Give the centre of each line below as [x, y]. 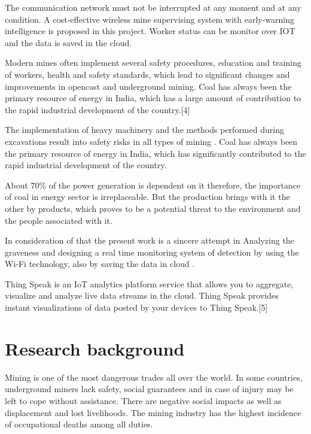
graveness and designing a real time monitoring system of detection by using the [152, 252]
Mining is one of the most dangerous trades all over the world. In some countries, [154, 377]
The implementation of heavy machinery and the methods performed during [144, 130]
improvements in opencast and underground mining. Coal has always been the [148, 86]
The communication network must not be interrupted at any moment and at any [153, 7]
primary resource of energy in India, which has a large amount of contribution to [153, 98]
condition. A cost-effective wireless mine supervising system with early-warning [150, 19]
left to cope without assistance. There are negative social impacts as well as [143, 400]
